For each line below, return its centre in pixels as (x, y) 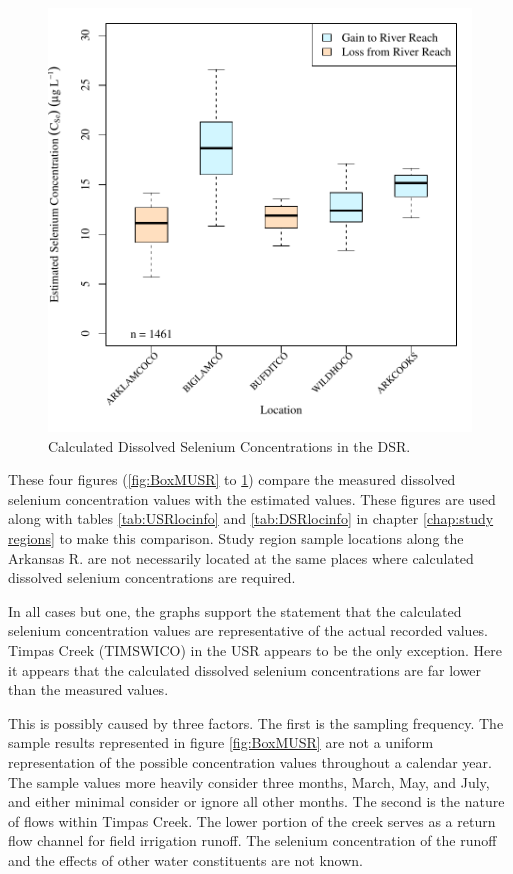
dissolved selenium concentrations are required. (152, 577)
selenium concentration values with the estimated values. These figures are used (252, 498)
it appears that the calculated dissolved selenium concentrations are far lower (245, 669)
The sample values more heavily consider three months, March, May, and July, (249, 781)
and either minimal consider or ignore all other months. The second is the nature (256, 801)
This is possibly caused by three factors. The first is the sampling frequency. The (256, 722)
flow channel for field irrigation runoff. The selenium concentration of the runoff (252, 840)
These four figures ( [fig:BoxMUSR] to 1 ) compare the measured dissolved (232, 479)
